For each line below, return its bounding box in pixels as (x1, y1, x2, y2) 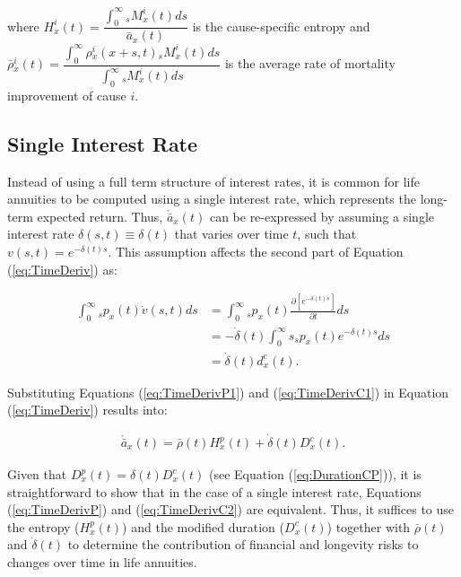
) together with (326, 517, 411, 536)
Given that (7, 465, 67, 484)
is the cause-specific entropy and (192, 16, 370, 35)
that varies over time (174, 224, 289, 243)
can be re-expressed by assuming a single (209, 206, 435, 225)
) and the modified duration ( (122, 517, 285, 536)
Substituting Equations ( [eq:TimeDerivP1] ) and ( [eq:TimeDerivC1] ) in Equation (7, 382, 449, 401)
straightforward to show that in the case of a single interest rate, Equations (7, 482, 422, 501)
